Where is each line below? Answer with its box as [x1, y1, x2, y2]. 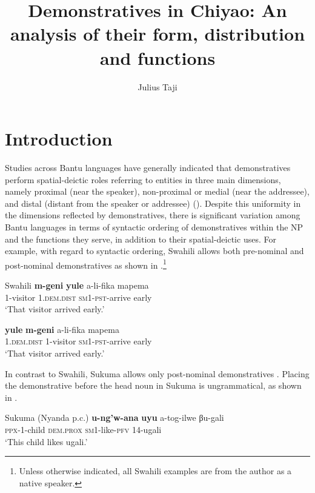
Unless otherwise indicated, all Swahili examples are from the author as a [19, 464, 292, 477]
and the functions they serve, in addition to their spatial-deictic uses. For [5, 232, 276, 245]
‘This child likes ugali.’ [5, 435, 88, 448]
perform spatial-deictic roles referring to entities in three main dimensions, [5, 173, 281, 186]
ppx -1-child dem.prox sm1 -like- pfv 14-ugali [5, 423, 162, 435]
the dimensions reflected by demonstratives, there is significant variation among [5, 209, 300, 221]
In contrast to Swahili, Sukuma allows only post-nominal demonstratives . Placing [5, 367, 310, 380]
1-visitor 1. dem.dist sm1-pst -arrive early [5, 290, 152, 303]
